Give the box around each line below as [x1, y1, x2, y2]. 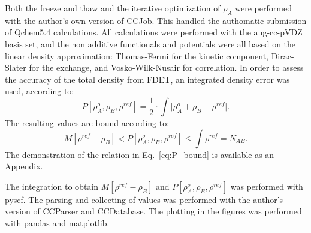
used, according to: [5, 85, 74, 97]
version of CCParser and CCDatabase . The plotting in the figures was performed [5, 205, 302, 217]
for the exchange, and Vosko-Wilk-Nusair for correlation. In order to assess [29, 61, 304, 74]
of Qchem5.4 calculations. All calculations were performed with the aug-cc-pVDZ [5, 26, 303, 38]
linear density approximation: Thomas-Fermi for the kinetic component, [5, 49, 268, 62]
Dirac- [271, 49, 294, 62]
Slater [5, 61, 26, 74]
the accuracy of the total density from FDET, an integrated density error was [5, 73, 290, 85]
